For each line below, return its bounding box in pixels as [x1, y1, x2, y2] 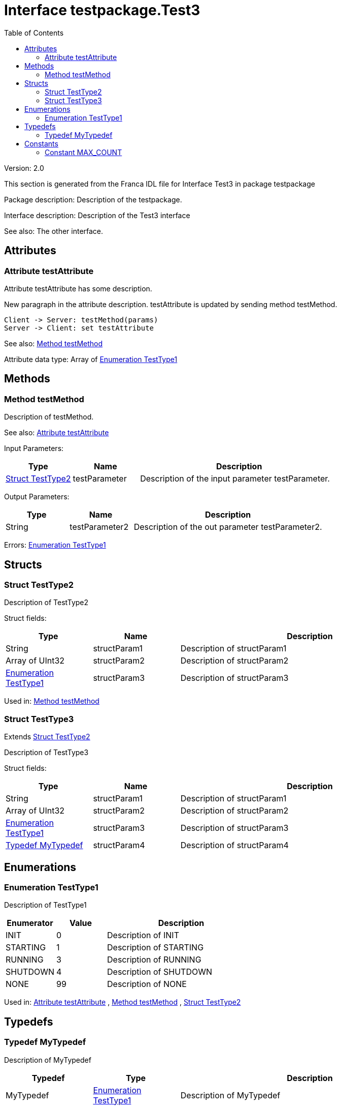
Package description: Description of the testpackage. [4, 195, 182, 204]
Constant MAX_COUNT [45, 147, 122, 157]
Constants [24, 139, 58, 148]
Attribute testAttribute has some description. [4, 284, 152, 293]
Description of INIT [107, 930, 179, 941]
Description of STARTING [107, 942, 204, 953]
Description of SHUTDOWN [107, 967, 212, 977]
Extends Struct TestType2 [4, 732, 90, 741]
